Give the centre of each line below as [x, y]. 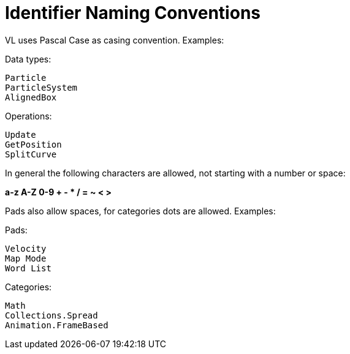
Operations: [29, 116]
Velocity [26, 248]
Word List [28, 268]
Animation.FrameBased [57, 325]
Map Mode [26, 258]
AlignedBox [31, 97]
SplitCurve [31, 154]
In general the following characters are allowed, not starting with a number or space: [175, 173]
